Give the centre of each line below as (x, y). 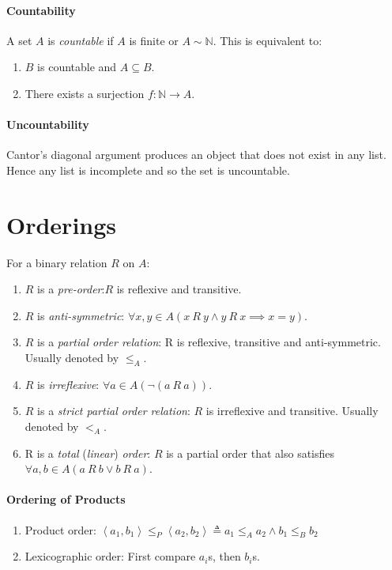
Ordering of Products (66, 499)
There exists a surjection (85, 93)
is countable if (81, 40)
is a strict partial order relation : (114, 411)
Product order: (60, 529)
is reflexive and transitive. (179, 289)
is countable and (77, 67)
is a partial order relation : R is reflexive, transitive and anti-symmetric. (209, 342)
